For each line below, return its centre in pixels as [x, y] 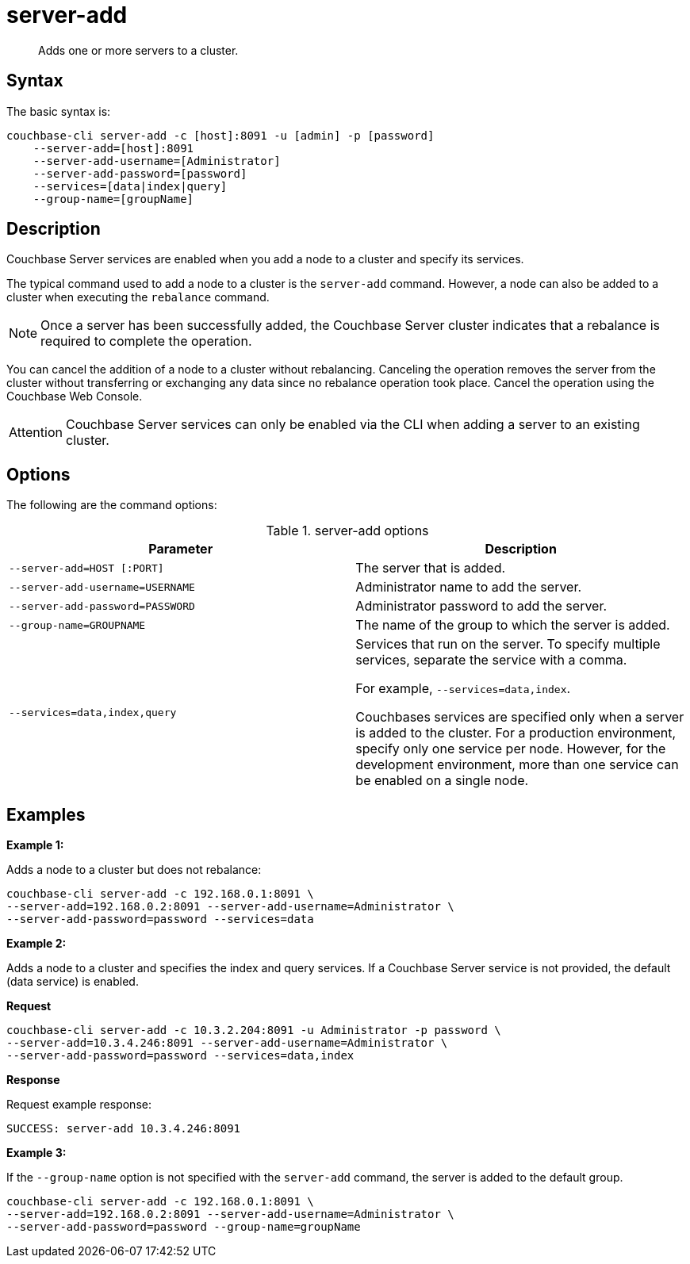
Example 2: [36, 944]
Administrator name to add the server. [469, 587]
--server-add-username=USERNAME [102, 587]
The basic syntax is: [59, 111]
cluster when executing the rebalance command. [138, 297]
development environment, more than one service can [517, 765]
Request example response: [79, 1105]
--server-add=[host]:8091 [113, 148]
